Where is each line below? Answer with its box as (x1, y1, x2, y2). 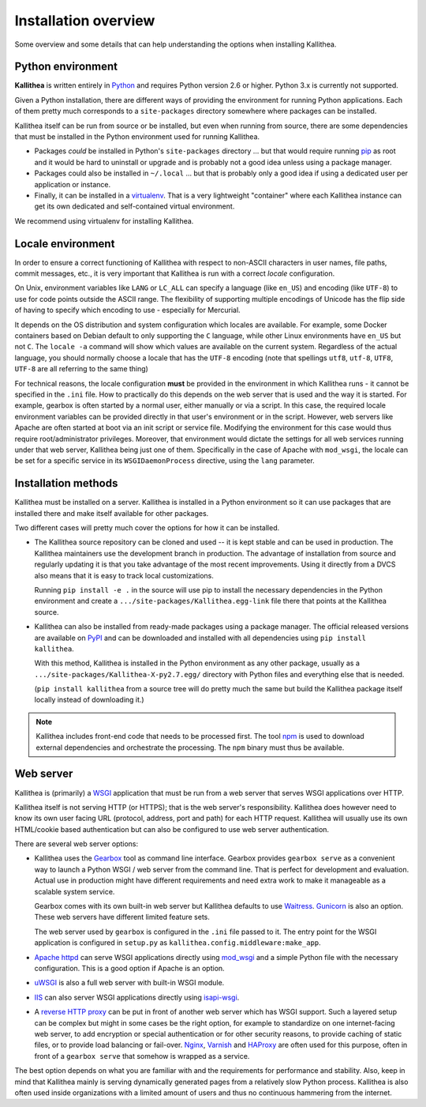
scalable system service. (34, 887, 115, 896)
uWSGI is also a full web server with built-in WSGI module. (34, 978, 225, 988)
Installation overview (14, 12, 155, 29)
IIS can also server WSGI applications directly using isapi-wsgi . (34, 992, 240, 1002)
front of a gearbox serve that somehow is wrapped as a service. (34, 1051, 250, 1060)
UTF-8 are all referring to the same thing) (14, 364, 149, 374)
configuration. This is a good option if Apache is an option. (34, 964, 225, 973)
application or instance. (34, 179, 110, 189)
